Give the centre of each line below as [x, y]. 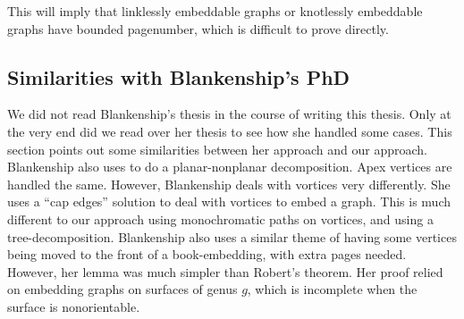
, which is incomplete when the [332, 289]
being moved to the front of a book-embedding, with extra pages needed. [207, 254]
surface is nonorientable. [74, 306]
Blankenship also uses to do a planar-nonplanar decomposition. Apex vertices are [230, 167]
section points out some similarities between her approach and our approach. [217, 149]
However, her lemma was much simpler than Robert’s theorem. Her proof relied [225, 271]
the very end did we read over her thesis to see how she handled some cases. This [230, 131]
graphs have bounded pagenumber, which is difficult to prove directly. [198, 28]
